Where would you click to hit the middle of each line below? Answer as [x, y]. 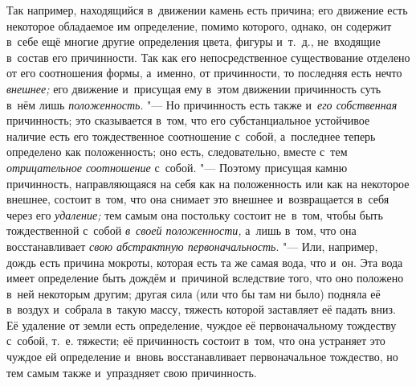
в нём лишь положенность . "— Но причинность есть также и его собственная [202, 104]
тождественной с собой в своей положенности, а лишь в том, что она [181, 230]
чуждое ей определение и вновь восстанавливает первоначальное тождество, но [202, 357]
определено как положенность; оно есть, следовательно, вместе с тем [177, 152]
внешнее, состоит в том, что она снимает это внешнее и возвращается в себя [198, 199]
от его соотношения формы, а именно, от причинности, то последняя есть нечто [204, 73]
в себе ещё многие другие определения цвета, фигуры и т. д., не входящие [194, 41]
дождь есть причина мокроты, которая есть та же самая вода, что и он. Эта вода [205, 262]
